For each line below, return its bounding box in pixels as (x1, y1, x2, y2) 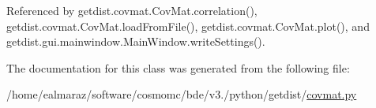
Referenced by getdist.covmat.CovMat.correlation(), (6, 2, 258, 18)
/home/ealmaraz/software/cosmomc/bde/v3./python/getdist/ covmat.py (6, 86, 357, 102)
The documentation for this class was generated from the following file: (6, 59, 350, 76)
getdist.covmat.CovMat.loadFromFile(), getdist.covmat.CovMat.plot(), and (6, 17, 370, 34)
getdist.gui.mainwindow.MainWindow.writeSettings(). (6, 33, 265, 50)
